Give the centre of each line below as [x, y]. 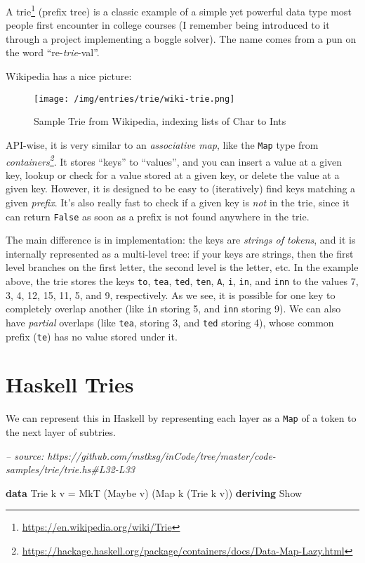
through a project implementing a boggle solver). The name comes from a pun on [181, 38]
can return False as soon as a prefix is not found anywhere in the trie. [158, 216]
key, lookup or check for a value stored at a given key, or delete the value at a [173, 174]
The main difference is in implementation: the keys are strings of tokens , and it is [181, 240]
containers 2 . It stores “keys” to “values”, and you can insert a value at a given [174, 160]
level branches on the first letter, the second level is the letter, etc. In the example [182, 267]
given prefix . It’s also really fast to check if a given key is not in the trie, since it [178, 202]
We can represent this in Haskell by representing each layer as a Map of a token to [181, 418]
